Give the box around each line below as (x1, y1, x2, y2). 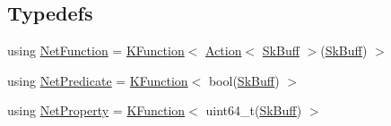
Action (205, 41, 242, 60)
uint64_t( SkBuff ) (205, 101, 302, 120)
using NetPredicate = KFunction (7, 71, 188, 89)
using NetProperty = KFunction (7, 101, 186, 120)
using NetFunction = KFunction (7, 41, 185, 60)
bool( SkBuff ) (208, 71, 280, 89)
